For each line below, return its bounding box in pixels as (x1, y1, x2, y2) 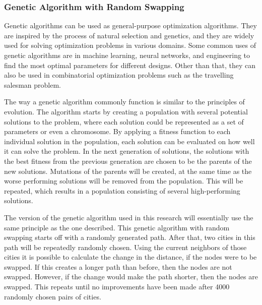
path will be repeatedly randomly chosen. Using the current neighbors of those (4, 241, 247, 252)
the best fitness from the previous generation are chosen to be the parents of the (4, 155, 252, 166)
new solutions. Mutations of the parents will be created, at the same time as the (4, 165, 252, 176)
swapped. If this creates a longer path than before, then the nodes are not (4, 261, 232, 272)
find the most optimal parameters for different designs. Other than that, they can (4, 59, 256, 70)
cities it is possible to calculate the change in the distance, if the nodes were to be (4, 252, 257, 262)
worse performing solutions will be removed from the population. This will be (4, 175, 243, 186)
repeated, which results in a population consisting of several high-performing (4, 185, 240, 196)
